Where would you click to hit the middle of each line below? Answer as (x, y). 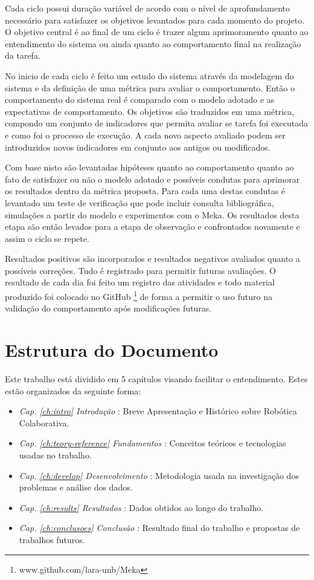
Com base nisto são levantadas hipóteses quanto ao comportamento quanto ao (149, 167)
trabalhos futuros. (52, 539)
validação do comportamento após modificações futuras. (108, 308)
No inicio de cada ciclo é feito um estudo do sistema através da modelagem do (149, 75)
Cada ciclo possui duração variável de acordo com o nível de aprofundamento (148, 8)
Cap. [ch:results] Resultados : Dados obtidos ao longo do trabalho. (141, 507)
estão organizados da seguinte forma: (73, 390)
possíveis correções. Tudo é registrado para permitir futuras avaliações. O (140, 270)
